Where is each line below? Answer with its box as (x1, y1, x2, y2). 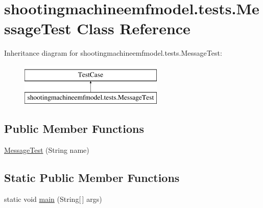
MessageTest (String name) (4, 145, 89, 155)
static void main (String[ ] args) (4, 194, 102, 204)
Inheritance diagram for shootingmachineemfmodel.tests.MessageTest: (4, 48, 222, 58)
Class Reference (77, 18, 190, 39)
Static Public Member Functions (4, 170, 180, 186)
